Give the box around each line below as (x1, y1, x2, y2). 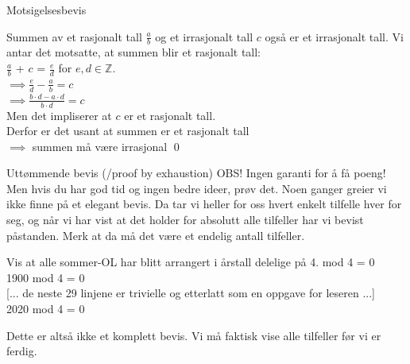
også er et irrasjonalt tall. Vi (265, 28, 404, 45)
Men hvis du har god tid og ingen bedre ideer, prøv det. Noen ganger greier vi (6, 180, 387, 196)
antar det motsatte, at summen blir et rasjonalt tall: (6, 44, 261, 60)
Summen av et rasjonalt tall (6, 28, 142, 45)
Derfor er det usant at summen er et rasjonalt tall (6, 122, 249, 139)
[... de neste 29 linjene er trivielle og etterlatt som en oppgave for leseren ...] (6, 285, 375, 301)
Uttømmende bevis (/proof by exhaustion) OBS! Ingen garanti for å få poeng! (6, 165, 386, 181)
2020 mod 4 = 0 (6, 300, 85, 317)
